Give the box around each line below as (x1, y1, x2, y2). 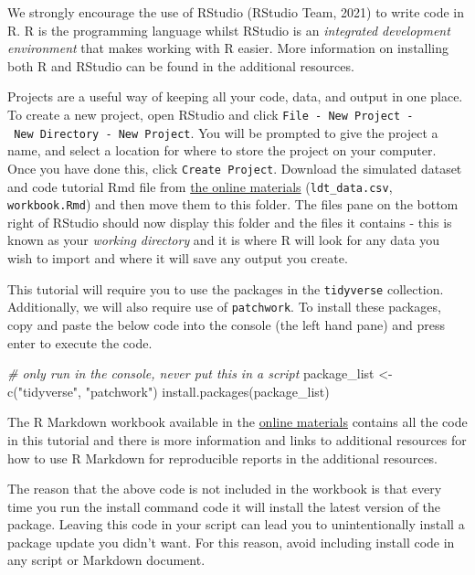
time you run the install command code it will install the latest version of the (7, 496, 441, 516)
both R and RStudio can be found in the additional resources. (7, 56, 354, 75)
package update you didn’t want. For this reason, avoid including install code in (7, 532, 455, 551)
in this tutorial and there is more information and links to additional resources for (7, 430, 467, 449)
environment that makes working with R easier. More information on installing (7, 38, 449, 58)
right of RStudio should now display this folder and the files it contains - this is (7, 212, 452, 231)
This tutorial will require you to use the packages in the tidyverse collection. (7, 279, 444, 298)
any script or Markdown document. (7, 550, 206, 570)
